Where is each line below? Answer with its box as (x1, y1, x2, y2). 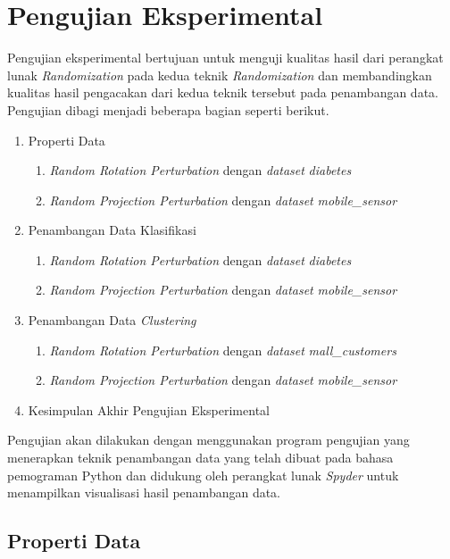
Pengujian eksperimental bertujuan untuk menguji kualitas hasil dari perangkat (7, 48, 444, 67)
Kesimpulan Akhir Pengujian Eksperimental (28, 400, 270, 419)
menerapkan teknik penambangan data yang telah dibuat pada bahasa (7, 448, 394, 467)
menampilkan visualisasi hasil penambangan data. (7, 483, 281, 502)
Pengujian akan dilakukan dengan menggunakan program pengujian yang (7, 430, 410, 449)
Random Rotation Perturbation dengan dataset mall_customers (49, 340, 396, 359)
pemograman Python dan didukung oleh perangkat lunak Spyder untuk (7, 465, 399, 484)
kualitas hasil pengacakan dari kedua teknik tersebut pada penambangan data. (7, 83, 438, 102)
